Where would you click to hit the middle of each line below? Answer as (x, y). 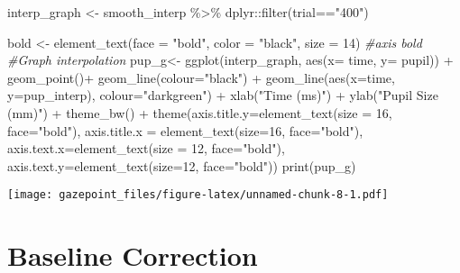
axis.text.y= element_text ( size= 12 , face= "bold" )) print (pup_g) (182, 165)
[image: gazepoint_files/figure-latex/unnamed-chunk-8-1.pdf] (198, 195)
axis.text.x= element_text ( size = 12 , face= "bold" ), (146, 148)
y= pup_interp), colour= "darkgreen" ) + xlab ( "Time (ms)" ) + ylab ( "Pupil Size (223, 95)
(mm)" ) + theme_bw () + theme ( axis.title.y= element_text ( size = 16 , (200, 112)
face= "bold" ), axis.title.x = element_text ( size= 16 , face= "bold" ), (185, 130)
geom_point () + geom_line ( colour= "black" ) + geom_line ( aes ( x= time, (201, 77)
